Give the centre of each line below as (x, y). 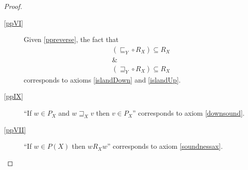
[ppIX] (14, 96)
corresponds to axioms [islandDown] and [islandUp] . (102, 79)
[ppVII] (15, 129)
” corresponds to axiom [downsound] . (188, 113)
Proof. (13, 6)
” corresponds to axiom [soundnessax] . (165, 146)
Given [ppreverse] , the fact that (71, 39)
